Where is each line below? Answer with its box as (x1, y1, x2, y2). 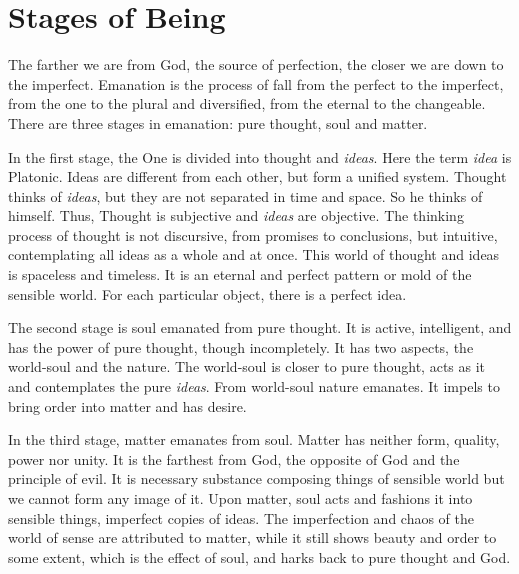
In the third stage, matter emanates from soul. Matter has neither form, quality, (8, 429, 500, 450)
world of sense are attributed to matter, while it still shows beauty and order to (8, 527, 497, 548)
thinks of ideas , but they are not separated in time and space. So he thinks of (8, 185, 483, 206)
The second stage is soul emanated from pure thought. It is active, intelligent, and (8, 317, 512, 338)
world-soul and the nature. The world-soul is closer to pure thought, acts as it (8, 356, 486, 377)
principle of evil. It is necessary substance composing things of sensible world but (8, 468, 505, 489)
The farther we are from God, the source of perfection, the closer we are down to (8, 54, 504, 75)
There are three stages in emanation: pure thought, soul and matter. (8, 112, 428, 133)
